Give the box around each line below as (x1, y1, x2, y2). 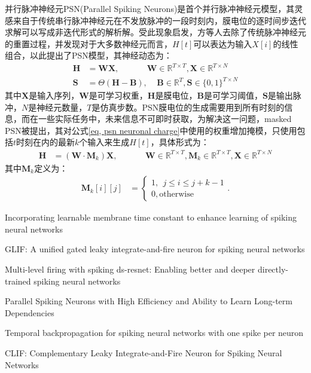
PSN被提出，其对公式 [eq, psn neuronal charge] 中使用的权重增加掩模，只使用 (5, 124, 297, 136)
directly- (257, 262, 288, 275)
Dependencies (5, 306, 54, 319)
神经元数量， (36, 100, 87, 113)
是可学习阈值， (203, 89, 263, 102)
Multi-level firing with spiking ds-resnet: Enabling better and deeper (5, 262, 255, 275)
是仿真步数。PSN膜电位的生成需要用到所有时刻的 (92, 100, 285, 113)
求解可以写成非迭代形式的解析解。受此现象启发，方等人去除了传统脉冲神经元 (5, 26, 306, 38)
